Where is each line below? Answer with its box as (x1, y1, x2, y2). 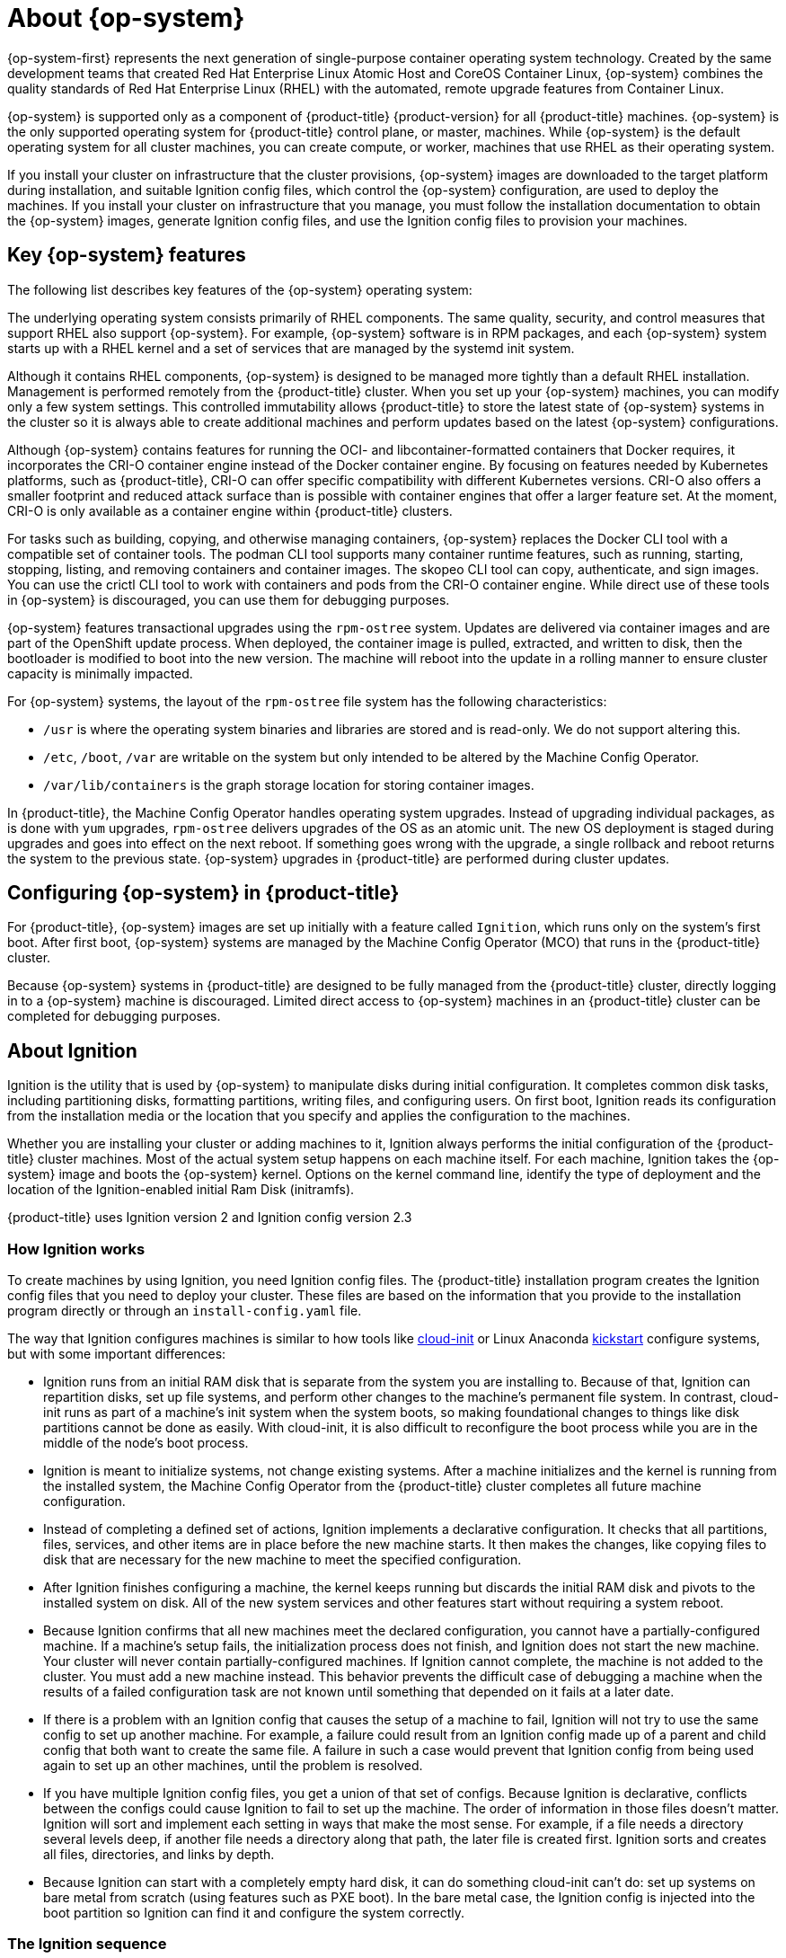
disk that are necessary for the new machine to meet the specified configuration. (43, 1552, 522, 1568)
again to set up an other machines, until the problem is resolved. (43, 1758, 423, 1774)
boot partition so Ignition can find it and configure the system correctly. (43, 1905, 464, 1921)
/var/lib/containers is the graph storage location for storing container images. (43, 776, 534, 793)
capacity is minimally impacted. (7, 665, 193, 681)
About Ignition (7, 1039, 137, 1062)
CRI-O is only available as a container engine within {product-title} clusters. (7, 502, 453, 518)
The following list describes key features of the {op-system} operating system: (7, 281, 472, 297)
